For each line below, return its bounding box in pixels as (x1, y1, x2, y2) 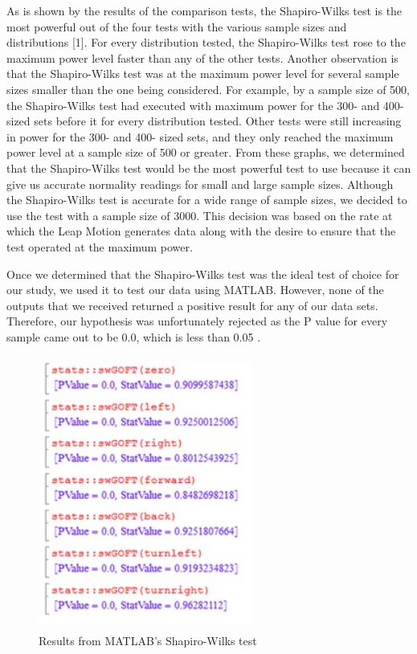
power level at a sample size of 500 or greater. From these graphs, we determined (6, 144, 405, 161)
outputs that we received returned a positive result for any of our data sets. (6, 296, 378, 313)
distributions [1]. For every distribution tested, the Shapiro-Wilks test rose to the (6, 34, 406, 51)
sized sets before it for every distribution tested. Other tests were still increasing (6, 112, 402, 129)
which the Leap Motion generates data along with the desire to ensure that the (6, 223, 396, 239)
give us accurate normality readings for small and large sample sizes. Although (6, 175, 394, 192)
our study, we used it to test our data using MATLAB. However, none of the (6, 281, 384, 298)
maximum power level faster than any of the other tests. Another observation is (6, 49, 399, 66)
